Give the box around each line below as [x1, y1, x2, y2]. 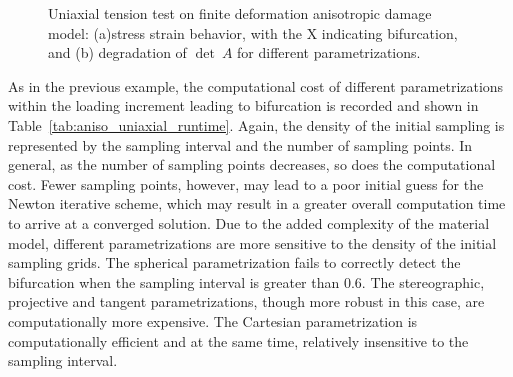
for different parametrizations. [237, 42, 421, 63]
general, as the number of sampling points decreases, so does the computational [8, 154, 496, 175]
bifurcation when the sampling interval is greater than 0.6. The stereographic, [8, 271, 485, 292]
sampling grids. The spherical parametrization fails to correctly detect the [8, 252, 461, 273]
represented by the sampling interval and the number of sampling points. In [8, 134, 473, 155]
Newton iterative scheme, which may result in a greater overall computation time [8, 193, 506, 214]
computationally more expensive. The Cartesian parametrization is [8, 310, 418, 331]
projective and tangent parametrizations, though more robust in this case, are [8, 291, 485, 312]
